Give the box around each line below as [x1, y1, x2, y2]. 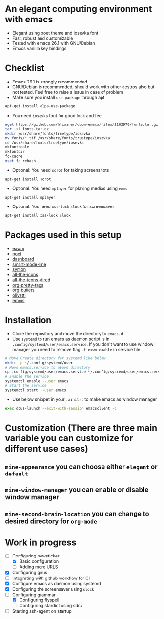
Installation [5, 315, 52, 326]
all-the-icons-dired [12, 277, 50, 283]
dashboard [12, 256, 34, 262]
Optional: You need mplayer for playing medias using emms [12, 186, 128, 191]
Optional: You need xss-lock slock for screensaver [12, 204, 115, 209]
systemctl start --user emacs [5, 388, 67, 392]
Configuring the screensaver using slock [12, 586, 94, 592]
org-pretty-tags [12, 282, 44, 288]
